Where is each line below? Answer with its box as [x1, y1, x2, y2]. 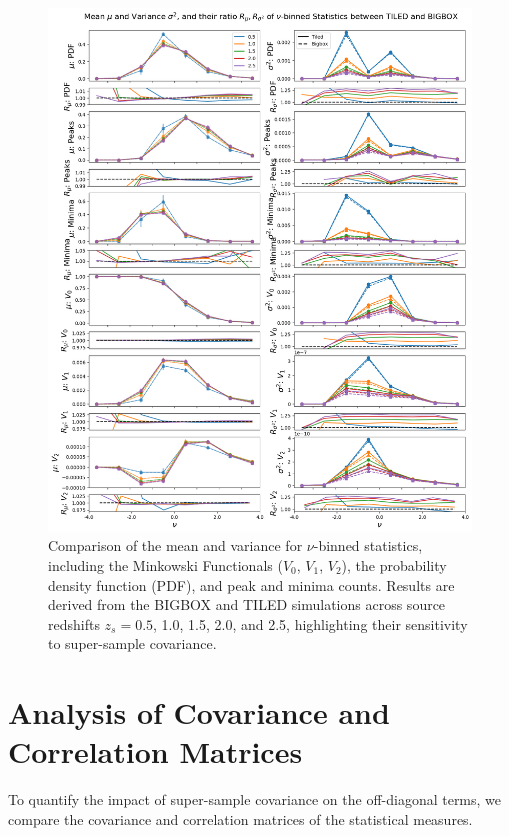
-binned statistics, [313, 535, 423, 556]
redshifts [48, 613, 100, 634]
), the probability [341, 554, 447, 575]
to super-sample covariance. [48, 633, 217, 654]
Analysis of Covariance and [8, 692, 390, 733]
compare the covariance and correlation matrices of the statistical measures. [8, 808, 473, 829]
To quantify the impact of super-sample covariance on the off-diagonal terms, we [8, 789, 502, 810]
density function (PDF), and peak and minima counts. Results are [48, 574, 455, 595]
